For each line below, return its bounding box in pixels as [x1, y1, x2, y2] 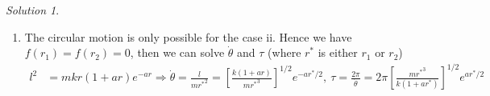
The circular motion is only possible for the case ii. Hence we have [24, 28, 352, 45]
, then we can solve [130, 44, 225, 61]
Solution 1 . [6, 2, 60, 18]
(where [268, 44, 301, 61]
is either [318, 44, 358, 61]
